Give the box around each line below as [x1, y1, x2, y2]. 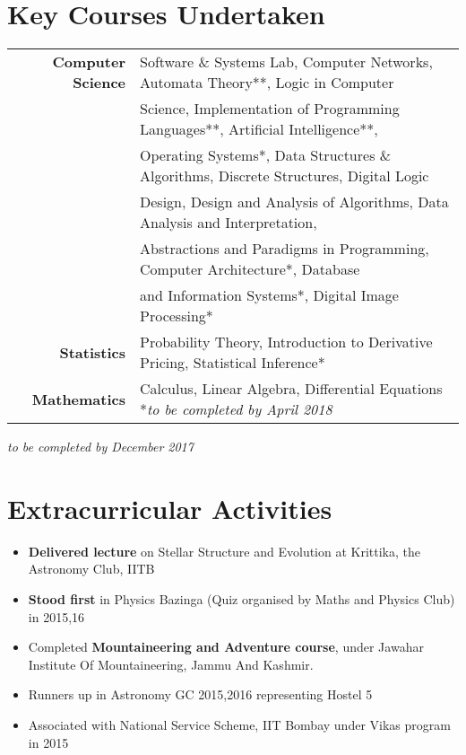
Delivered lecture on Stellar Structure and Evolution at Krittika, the [28, 541, 421, 560]
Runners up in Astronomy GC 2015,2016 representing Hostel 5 [28, 685, 373, 704]
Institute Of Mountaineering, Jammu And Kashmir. [28, 654, 314, 673]
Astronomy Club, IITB [28, 559, 155, 578]
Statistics [59, 341, 126, 363]
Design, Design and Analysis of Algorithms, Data [140, 191, 449, 213]
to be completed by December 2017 [7, 437, 194, 456]
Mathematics [31, 388, 126, 409]
